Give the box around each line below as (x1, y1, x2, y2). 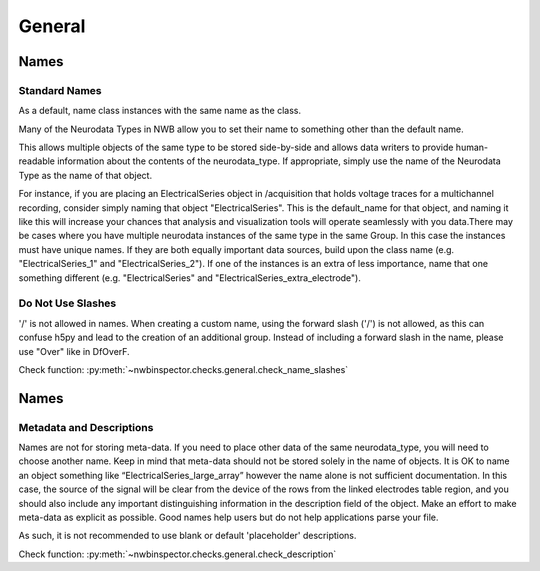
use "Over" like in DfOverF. (18, 345, 130, 357)
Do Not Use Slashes (18, 296, 117, 310)
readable (18, 155, 55, 167)
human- (455, 141, 489, 154)
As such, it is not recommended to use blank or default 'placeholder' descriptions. (18, 530, 357, 542)
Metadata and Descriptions (18, 420, 154, 434)
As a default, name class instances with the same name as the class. (18, 105, 302, 117)
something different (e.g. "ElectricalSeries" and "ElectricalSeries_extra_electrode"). (18, 271, 362, 284)
